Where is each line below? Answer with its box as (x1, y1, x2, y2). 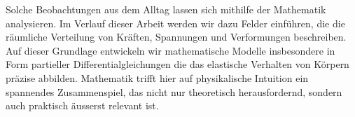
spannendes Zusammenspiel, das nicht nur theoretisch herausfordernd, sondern (6, 84, 342, 99)
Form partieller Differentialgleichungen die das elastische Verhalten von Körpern (6, 57, 349, 71)
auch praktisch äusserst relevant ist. (6, 98, 159, 113)
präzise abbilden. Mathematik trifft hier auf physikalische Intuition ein (6, 70, 309, 85)
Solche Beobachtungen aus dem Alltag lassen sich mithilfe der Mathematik (6, 2, 326, 16)
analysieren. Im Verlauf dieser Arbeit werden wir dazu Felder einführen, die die (6, 15, 345, 30)
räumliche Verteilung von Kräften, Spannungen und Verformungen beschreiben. (6, 29, 347, 44)
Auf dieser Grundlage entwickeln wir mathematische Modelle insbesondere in (6, 43, 335, 57)
